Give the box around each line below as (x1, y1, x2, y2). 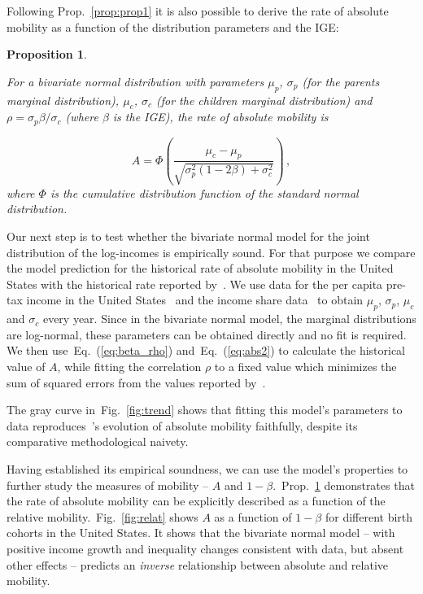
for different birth (325, 508, 413, 525)
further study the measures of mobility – (7, 476, 209, 493)
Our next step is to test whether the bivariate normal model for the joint (7, 228, 370, 245)
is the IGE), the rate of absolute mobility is (112, 108, 329, 125)
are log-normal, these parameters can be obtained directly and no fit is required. (7, 325, 407, 343)
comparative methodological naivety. (7, 433, 189, 450)
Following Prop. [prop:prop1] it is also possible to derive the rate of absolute (7, 2, 389, 19)
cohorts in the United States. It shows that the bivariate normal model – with (7, 524, 395, 541)
